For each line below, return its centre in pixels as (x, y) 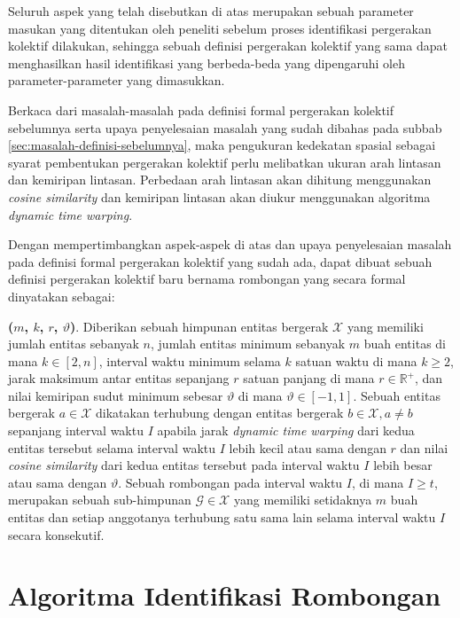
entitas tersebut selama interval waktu (112, 447)
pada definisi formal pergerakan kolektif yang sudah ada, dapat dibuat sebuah (220, 261)
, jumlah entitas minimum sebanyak (248, 344)
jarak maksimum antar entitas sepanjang (119, 378)
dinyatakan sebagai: (62, 296)
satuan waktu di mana (356, 360)
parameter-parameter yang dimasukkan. (117, 80)
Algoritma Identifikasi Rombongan (225, 595)
